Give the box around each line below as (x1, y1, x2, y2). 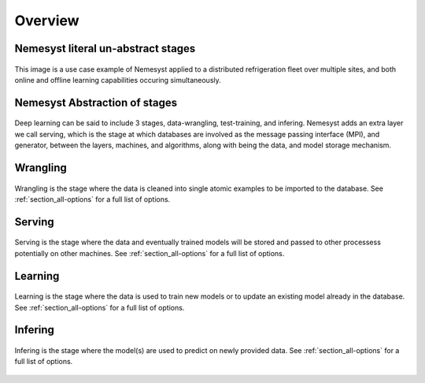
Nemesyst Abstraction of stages (14, 95, 178, 110)
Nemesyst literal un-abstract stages (14, 42, 196, 55)
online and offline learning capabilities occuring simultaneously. (14, 75, 222, 84)
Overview (14, 12, 79, 29)
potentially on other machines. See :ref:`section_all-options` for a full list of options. (14, 248, 285, 258)
